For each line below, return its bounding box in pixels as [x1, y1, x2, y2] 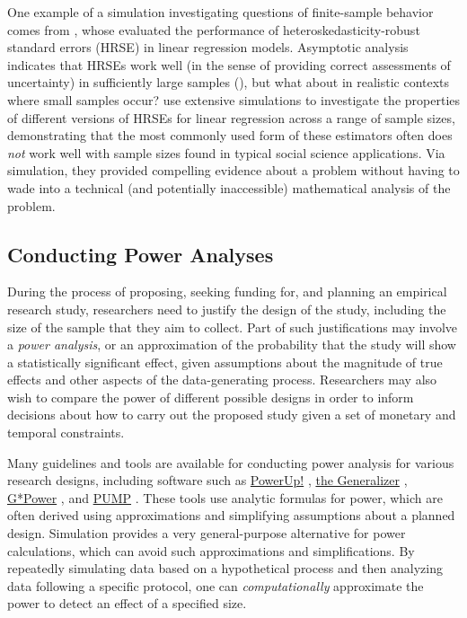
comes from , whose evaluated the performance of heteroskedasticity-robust [7, 20, 420, 39]
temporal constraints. [7, 423, 125, 442]
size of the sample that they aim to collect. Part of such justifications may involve [7, 317, 458, 336]
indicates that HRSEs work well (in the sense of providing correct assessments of [7, 55, 451, 74]
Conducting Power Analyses [7, 240, 274, 268]
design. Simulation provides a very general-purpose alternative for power [7, 524, 406, 543]
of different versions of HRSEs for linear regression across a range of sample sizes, [7, 108, 455, 127]
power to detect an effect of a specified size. [7, 594, 247, 613]
